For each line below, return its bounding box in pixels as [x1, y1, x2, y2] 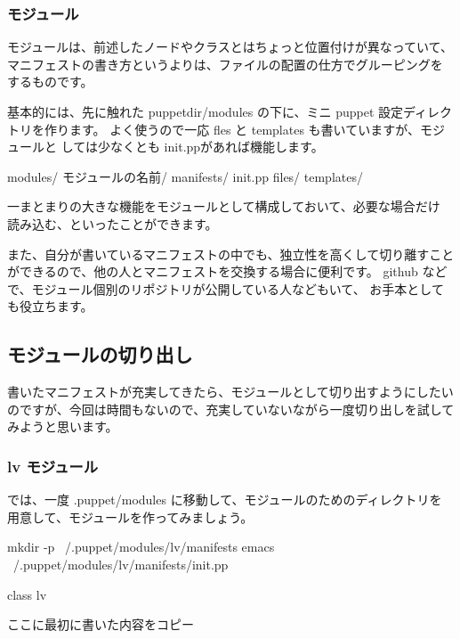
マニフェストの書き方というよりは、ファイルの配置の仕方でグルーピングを [7, 54, 443, 73]
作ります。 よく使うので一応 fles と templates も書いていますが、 [44, 119, 420, 138]
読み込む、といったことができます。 [7, 214, 218, 233]
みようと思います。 [7, 417, 118, 436]
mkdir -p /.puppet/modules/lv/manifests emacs [7, 537, 275, 556]
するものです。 [7, 72, 93, 91]
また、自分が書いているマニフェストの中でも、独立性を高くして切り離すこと [7, 244, 455, 263]
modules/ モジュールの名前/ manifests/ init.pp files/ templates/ [7, 167, 363, 185]
